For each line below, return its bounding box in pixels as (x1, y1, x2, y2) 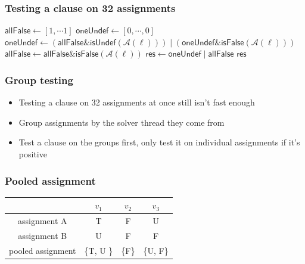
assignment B (18, 229, 67, 241)
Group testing (5, 72, 73, 87)
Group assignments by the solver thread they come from (18, 116, 225, 128)
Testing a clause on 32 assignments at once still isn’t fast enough (18, 96, 255, 108)
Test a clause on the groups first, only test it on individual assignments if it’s (18, 136, 300, 148)
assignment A (17, 215, 67, 227)
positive (18, 148, 47, 160)
